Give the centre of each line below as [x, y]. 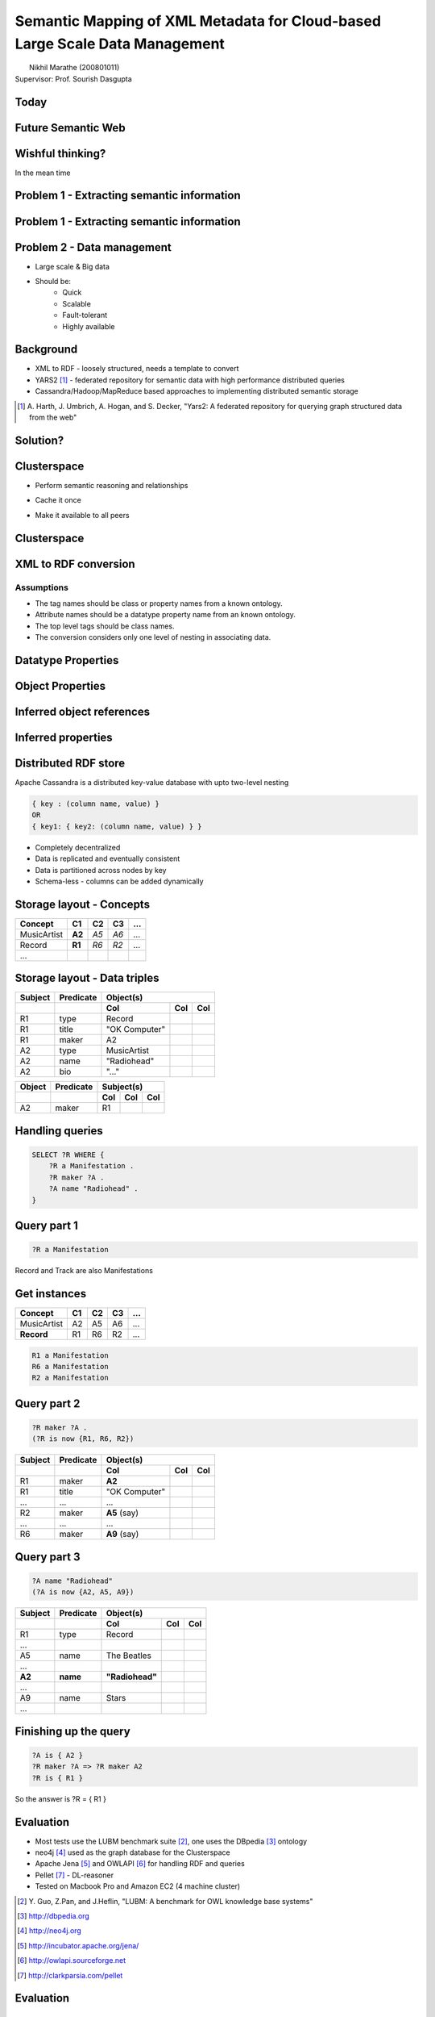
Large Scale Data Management [120, 44]
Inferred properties [64, 737]
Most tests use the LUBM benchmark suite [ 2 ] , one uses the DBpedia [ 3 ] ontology [171, 1841]
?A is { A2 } [58, 1755]
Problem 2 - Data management [93, 247]
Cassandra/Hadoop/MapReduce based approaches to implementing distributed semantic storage [197, 391]
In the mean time [43, 173]
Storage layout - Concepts [83, 904]
